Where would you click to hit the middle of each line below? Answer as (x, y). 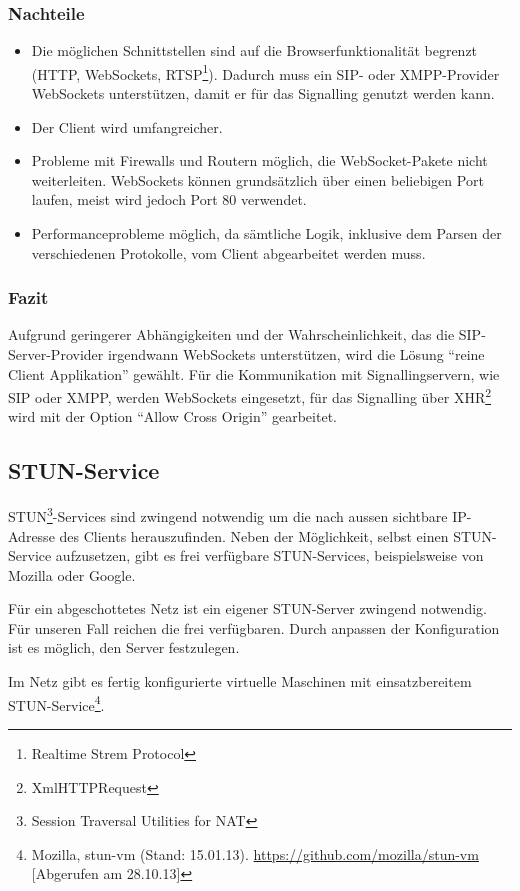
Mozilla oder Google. (72, 574)
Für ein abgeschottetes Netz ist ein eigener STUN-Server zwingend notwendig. (247, 608)
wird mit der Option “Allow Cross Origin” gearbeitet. (172, 416)
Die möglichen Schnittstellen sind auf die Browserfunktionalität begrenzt (254, 50)
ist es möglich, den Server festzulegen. (124, 647)
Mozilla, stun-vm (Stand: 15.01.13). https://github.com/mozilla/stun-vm (255, 853)
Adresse (31, 535)
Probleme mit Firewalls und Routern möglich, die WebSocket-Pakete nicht (259, 160)
